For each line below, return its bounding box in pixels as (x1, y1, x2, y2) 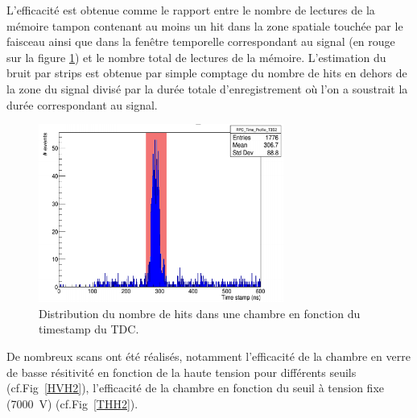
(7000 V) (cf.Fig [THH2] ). (6, 395, 138, 412)
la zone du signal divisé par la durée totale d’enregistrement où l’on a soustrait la (6, 80, 408, 97)
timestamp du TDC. (39, 321, 139, 337)
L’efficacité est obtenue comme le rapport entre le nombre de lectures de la (6, 2, 375, 18)
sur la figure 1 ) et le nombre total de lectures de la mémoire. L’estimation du (6, 48, 386, 65)
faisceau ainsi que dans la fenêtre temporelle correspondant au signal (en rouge (6, 33, 395, 50)
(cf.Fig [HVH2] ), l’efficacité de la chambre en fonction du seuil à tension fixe (6, 379, 385, 396)
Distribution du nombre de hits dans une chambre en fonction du (39, 304, 361, 321)
